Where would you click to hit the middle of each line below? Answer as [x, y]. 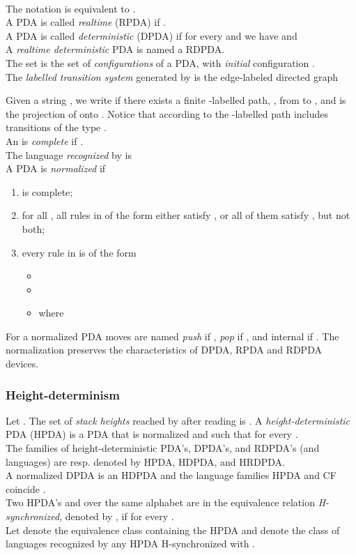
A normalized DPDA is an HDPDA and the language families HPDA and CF [171, 475]
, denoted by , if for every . [117, 516]
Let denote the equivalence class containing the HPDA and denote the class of [173, 530]
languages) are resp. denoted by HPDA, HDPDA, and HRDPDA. [146, 461]
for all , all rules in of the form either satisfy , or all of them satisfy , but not [186, 215]
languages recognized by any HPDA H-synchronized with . [131, 543]
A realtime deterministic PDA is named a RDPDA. [115, 49]
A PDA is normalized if [56, 168]
